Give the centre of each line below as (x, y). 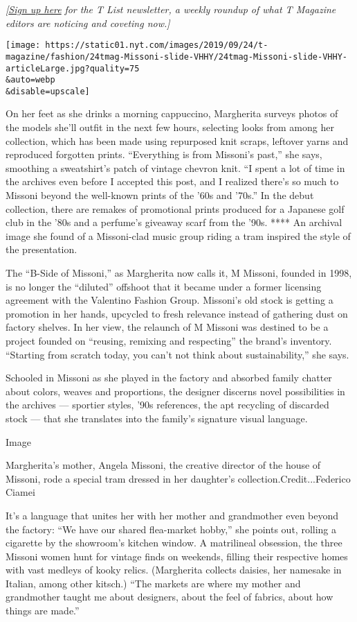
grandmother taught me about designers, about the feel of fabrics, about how (170, 597)
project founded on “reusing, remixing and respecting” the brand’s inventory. (169, 340)
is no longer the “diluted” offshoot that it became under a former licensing (164, 286)
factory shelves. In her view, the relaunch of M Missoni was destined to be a (167, 327)
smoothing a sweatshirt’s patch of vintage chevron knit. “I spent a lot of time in (175, 167)
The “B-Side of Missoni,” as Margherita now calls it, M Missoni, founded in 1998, (179, 273)
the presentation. (42, 249)
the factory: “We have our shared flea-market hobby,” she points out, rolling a (171, 529)
